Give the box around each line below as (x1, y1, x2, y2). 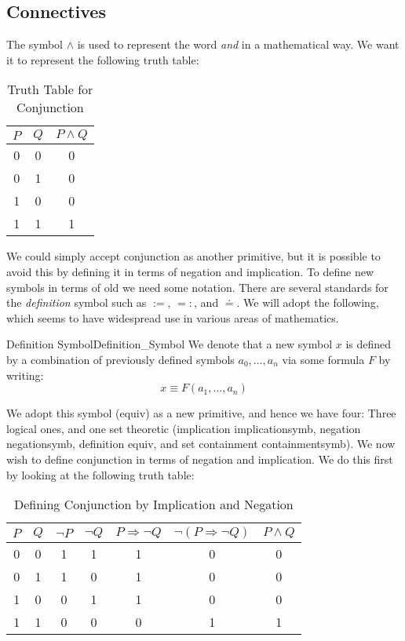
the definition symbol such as (6, 294, 147, 311)
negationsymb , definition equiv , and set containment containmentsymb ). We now (6, 435, 396, 452)
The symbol (6, 36, 64, 53)
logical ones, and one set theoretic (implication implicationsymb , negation (6, 420, 361, 436)
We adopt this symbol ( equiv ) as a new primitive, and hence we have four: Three (6, 405, 396, 421)
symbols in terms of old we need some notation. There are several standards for (6, 279, 389, 295)
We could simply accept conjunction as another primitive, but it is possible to (6, 248, 381, 264)
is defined (345, 336, 392, 352)
